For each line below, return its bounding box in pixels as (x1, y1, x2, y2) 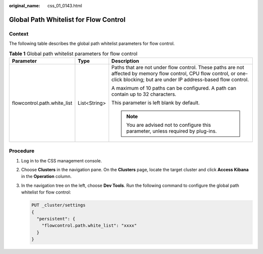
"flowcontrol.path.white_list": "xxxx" (41, 223, 137, 229)
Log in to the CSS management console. (21, 157, 102, 163)
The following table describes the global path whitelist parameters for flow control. (9, 40, 175, 46)
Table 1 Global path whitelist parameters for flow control (9, 50, 138, 57)
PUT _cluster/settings (31, 202, 86, 208)
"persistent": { (37, 216, 75, 221)
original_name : (9, 3, 40, 8)
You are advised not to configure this (126, 121, 211, 128)
